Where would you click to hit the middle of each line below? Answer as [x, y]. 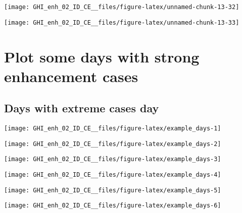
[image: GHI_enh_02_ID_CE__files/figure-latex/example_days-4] [113, 175]
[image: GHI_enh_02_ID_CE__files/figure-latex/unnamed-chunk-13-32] [122, 7]
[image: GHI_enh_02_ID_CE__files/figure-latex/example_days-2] [113, 144]
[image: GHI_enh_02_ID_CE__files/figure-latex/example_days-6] [113, 206]
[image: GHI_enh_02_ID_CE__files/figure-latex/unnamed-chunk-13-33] [122, 22]
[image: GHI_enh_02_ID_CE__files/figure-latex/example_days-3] [113, 159]
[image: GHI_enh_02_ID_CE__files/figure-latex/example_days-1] [113, 129]
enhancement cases [71, 76]
